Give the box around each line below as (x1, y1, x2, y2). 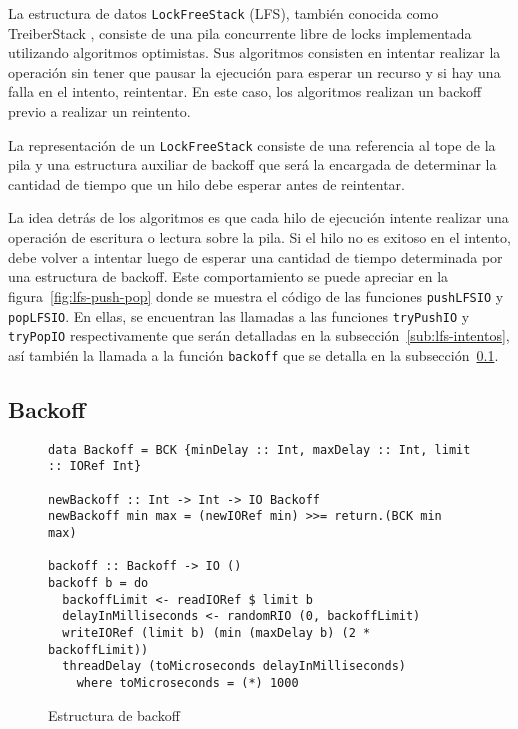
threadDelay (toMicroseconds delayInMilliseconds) (62, 659, 406, 674)
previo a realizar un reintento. (8, 101, 191, 122)
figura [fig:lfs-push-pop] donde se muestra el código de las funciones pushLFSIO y (8, 285, 504, 306)
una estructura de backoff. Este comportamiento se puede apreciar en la (8, 266, 449, 287)
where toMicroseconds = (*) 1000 (76, 675, 299, 690)
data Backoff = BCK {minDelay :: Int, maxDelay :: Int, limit (48, 442, 471, 457)
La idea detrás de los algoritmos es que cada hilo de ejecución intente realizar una (8, 207, 509, 228)
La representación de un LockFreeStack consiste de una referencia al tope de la (8, 134, 496, 155)
